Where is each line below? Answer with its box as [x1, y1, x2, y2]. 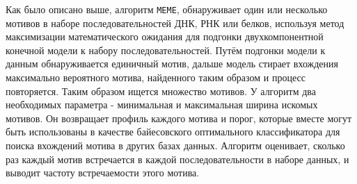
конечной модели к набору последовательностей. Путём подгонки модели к [6, 42, 326, 57]
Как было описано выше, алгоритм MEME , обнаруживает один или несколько [6, 2, 328, 16]
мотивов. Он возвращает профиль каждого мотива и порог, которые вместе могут [6, 110, 352, 125]
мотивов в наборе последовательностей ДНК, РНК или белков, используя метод [6, 15, 344, 30]
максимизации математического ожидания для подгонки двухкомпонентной [6, 29, 324, 44]
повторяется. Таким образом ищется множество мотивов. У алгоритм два [6, 83, 316, 98]
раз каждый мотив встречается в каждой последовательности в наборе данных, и [6, 151, 349, 166]
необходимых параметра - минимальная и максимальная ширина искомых [6, 97, 318, 112]
